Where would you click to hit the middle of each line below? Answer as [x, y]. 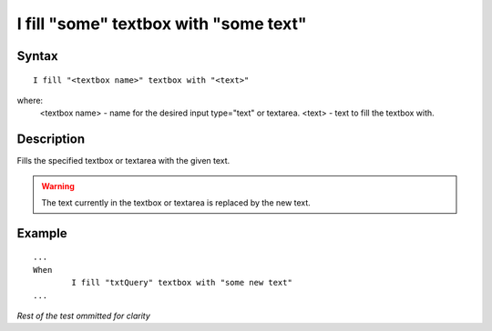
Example [42, 233]
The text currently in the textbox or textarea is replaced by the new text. [176, 203]
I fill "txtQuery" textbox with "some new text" [182, 283]
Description [51, 140]
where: [30, 100]
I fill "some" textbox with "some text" [162, 24]
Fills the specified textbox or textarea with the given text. [123, 161]
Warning [58, 186]
